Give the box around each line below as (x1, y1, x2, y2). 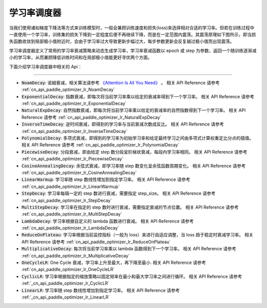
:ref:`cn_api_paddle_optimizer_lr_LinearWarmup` (21, 183, 120, 189)
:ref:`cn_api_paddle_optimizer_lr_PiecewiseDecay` (21, 156, 124, 162)
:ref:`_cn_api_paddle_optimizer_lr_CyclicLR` (21, 280, 110, 286)
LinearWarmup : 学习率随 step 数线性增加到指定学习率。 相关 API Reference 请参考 (21, 176, 190, 182)
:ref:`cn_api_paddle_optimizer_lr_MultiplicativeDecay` (21, 253, 130, 259)
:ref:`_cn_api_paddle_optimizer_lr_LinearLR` (21, 294, 110, 300)
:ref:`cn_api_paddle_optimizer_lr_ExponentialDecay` (21, 100, 127, 106)
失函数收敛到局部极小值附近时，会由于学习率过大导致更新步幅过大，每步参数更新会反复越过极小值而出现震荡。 (9, 39, 234, 44)
